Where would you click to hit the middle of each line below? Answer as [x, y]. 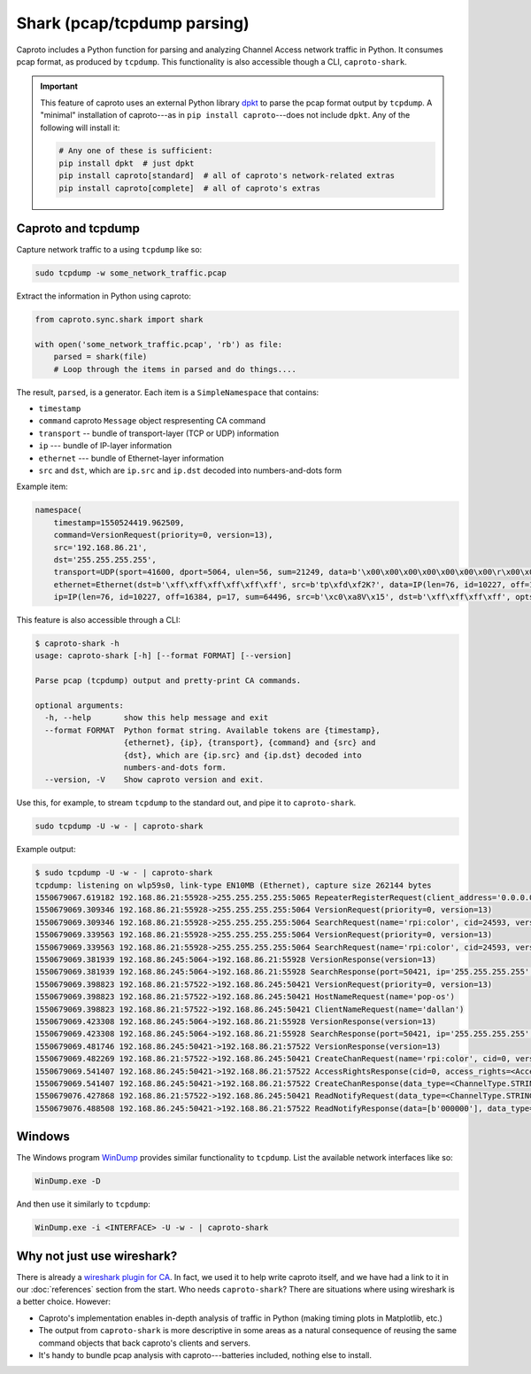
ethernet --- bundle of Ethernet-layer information [131, 458]
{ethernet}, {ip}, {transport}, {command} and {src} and [250, 743]
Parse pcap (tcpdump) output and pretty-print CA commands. [168, 681]
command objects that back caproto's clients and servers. [145, 1343]
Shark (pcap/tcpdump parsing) [133, 23]
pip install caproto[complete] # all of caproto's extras [189, 188]
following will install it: [80, 128]
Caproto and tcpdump [78, 229]
